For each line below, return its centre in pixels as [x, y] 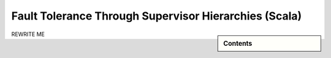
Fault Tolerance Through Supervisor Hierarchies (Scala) [157, 16]
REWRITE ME [28, 34]
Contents [238, 43]
